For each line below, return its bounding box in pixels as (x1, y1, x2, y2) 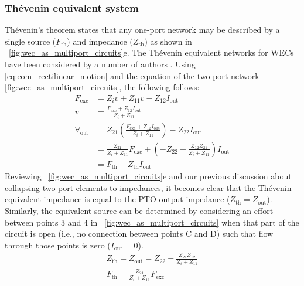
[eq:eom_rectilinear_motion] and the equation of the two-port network (5, 69, 259, 81)
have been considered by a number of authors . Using (5, 58, 196, 70)
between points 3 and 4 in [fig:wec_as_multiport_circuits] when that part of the (5, 216, 299, 228)
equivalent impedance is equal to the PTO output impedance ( (5, 193, 230, 205)
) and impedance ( (67, 35, 133, 47)
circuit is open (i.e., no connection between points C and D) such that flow (5, 227, 274, 240)
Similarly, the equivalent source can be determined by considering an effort (5, 205, 274, 217)
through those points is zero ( (5, 239, 111, 251)
